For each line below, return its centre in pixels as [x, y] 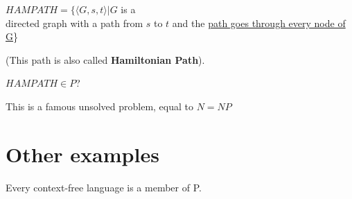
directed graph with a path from [74, 23]
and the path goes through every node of [259, 23]
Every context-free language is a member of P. [104, 187]
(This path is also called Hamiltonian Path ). [105, 59]
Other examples [82, 154]
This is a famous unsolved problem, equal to [100, 106]
